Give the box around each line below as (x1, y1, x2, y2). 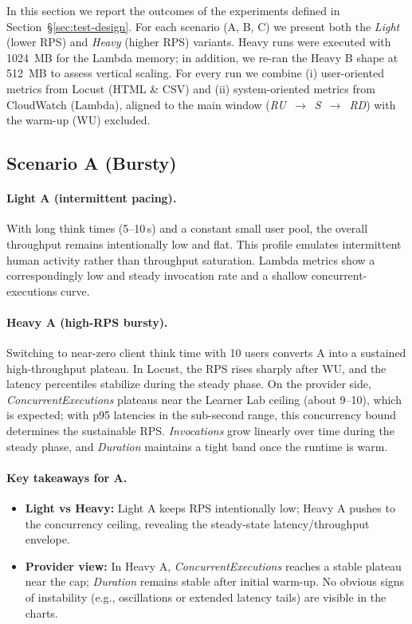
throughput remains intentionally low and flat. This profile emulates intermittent (6, 235, 402, 252)
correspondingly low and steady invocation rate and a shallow (6, 267, 308, 284)
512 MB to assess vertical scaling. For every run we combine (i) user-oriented (6, 65, 384, 81)
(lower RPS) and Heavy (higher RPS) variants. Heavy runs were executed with (6, 33, 391, 50)
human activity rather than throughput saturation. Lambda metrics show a (6, 251, 375, 268)
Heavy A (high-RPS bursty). (6, 313, 168, 330)
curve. (61, 282, 90, 299)
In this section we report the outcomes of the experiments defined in (6, 2, 340, 18)
